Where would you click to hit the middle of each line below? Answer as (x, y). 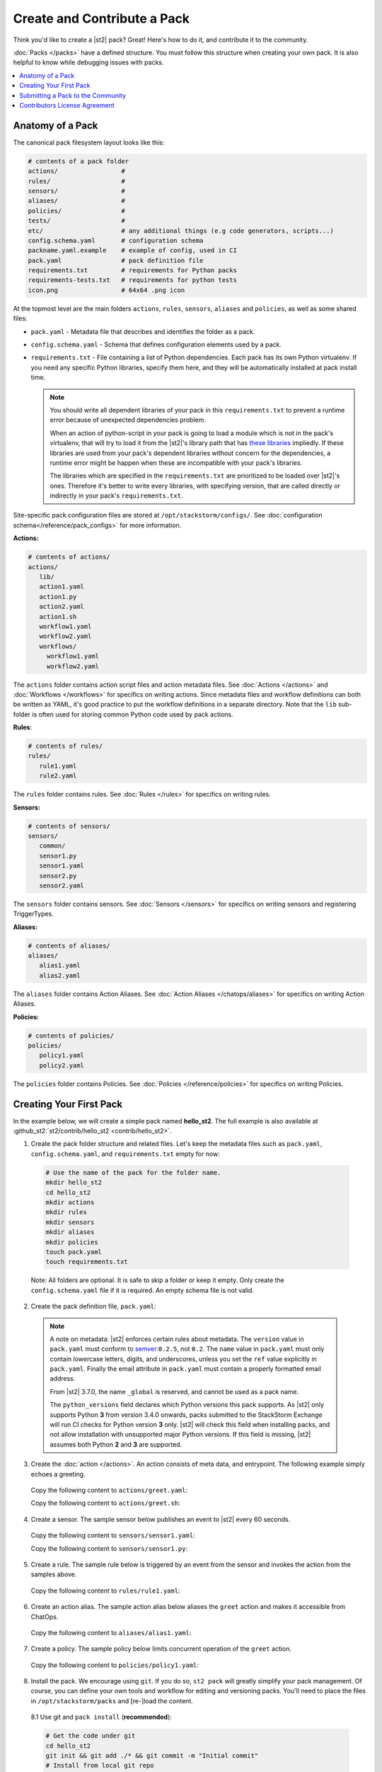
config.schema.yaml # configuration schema (116, 240)
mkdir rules (66, 1212)
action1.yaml (62, 587)
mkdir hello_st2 (74, 1183)
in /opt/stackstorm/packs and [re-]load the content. (112, 1700)
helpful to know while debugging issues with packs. (88, 62)
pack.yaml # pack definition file (116, 260)
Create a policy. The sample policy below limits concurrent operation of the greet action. (161, 1649)
